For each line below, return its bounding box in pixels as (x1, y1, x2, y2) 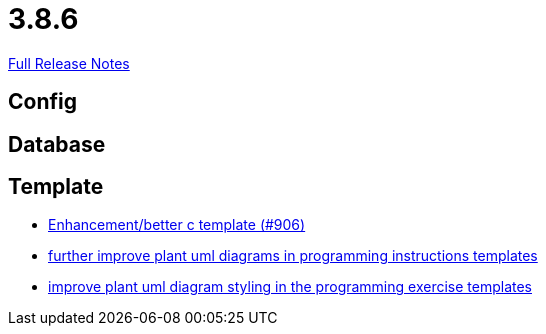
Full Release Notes (8, 54, 130, 72)
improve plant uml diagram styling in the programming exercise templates (48, 278, 532, 296)
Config (8, 89, 77, 115)
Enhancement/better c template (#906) (48, 216, 306, 234)
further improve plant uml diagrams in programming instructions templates (48, 247, 538, 265)
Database (8, 131, 106, 157)
